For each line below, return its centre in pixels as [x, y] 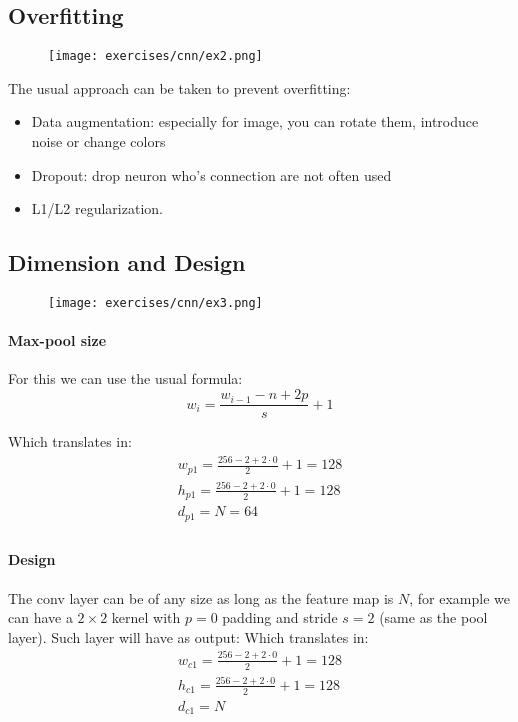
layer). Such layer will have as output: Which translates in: [188, 636]
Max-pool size [57, 340]
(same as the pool [433, 617]
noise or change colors [98, 141]
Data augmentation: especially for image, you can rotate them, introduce [255, 121]
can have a [40, 617]
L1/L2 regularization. [97, 208]
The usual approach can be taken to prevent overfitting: [179, 87]
